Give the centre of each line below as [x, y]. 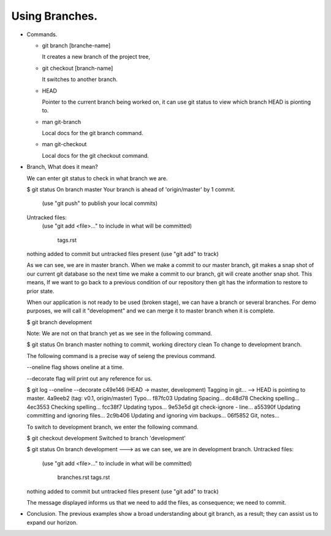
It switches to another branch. [80, 79]
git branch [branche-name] [76, 45]
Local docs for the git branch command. [93, 133]
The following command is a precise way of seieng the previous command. [121, 355]
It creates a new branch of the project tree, [96, 57]
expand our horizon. [52, 522]
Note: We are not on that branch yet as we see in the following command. [120, 333]
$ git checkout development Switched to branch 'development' [106, 438]
